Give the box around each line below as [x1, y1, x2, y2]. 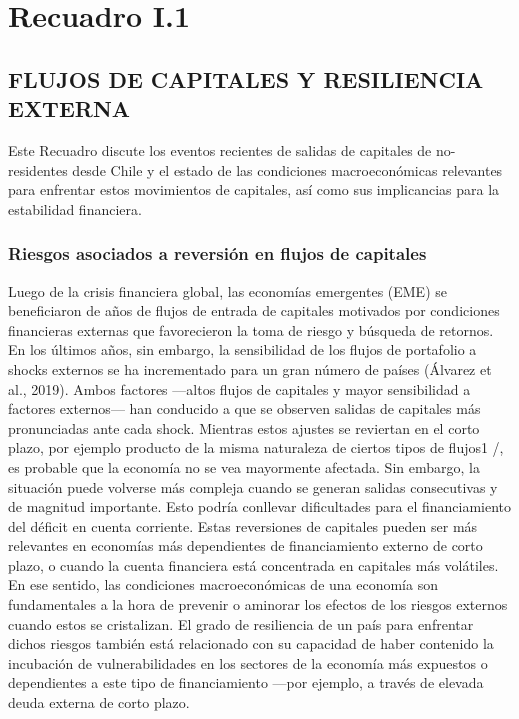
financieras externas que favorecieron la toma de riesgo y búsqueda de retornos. [8, 319, 494, 340]
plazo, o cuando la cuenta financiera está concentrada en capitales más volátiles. [8, 554, 499, 575]
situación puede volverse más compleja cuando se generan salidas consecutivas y [8, 476, 498, 497]
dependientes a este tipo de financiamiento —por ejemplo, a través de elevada [8, 672, 484, 693]
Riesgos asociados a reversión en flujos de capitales [8, 241, 427, 266]
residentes [8, 159, 68, 180]
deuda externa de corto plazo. [8, 692, 190, 713]
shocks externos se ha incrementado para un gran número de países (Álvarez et [8, 358, 492, 379]
